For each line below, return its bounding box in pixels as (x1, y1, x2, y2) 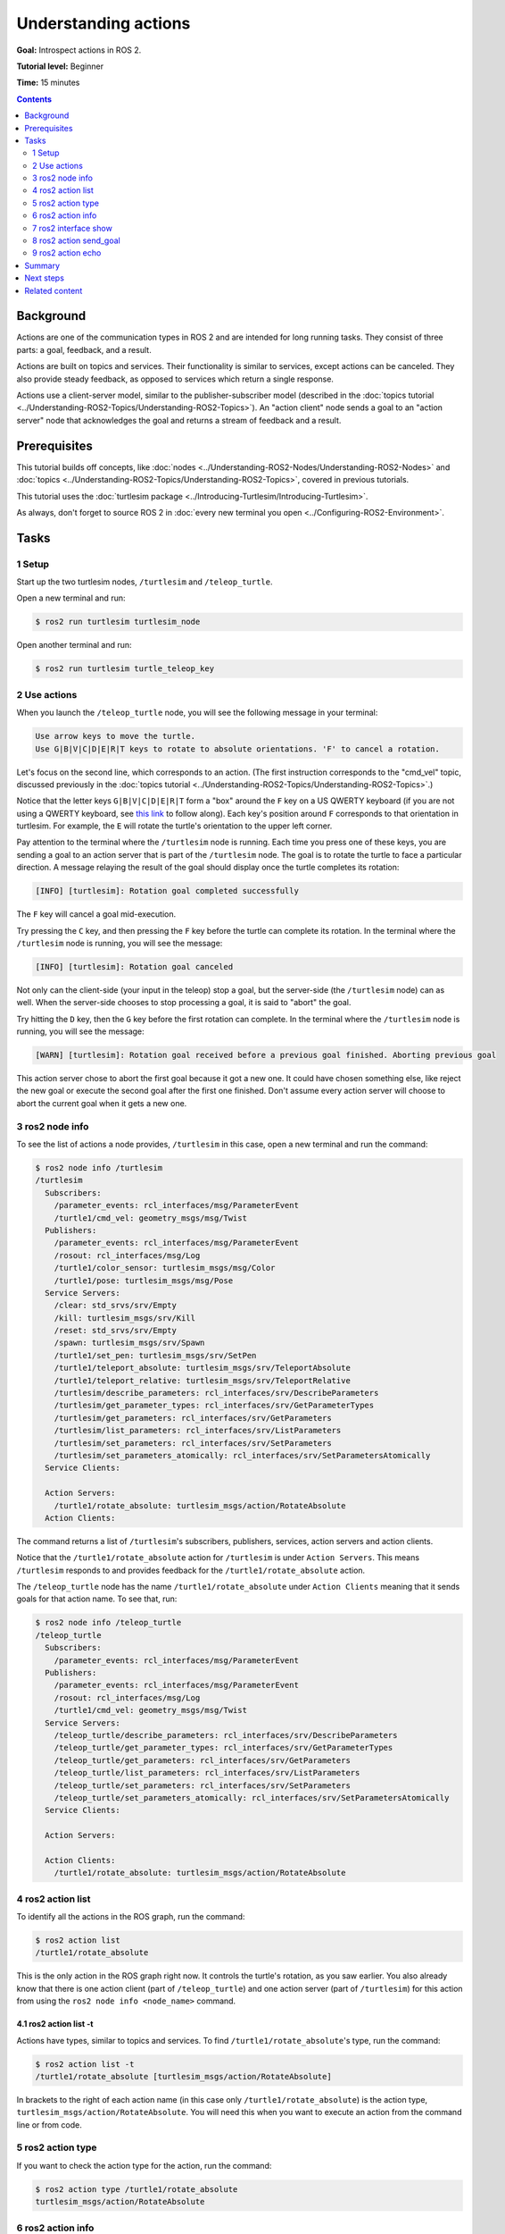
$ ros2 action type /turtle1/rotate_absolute (35, 2184, 238, 2194)
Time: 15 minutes (16, 77, 80, 88)
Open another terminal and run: (16, 640, 133, 651)
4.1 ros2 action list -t (16, 2019, 94, 2029)
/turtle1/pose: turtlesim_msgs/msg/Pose (54, 1275, 234, 1286)
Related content (24, 285, 83, 296)
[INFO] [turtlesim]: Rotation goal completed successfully (35, 886, 299, 896)
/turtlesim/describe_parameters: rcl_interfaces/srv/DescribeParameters (54, 1388, 379, 1398)
